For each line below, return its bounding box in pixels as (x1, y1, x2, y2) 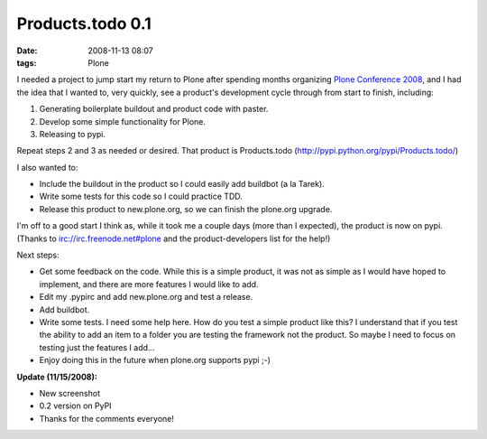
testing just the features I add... (39, 341, 155, 352)
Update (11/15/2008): (16, 371, 98, 382)
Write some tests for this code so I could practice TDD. (39, 191, 243, 202)
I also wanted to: (16, 162, 78, 173)
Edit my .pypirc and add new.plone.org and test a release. (39, 292, 253, 303)
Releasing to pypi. (39, 128, 106, 139)
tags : (16, 57, 37, 68)
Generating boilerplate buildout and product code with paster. (39, 104, 269, 115)
